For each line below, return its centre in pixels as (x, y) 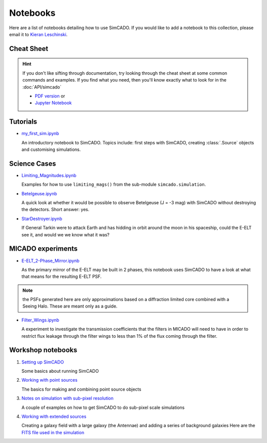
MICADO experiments (43, 249)
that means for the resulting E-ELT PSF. (62, 276)
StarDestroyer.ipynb (42, 219)
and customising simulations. (51, 149)
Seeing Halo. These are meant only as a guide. (70, 306)
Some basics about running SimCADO (60, 371)
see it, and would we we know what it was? (66, 234)
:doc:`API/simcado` (42, 87)
